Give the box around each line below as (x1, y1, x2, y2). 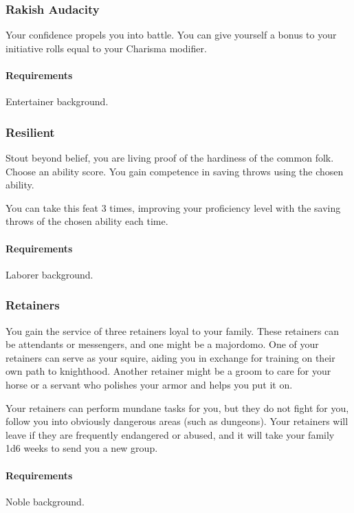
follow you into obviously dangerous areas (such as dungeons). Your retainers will (5, 414, 349, 428)
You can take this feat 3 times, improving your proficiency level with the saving (5, 200, 341, 215)
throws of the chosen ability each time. (5, 214, 168, 228)
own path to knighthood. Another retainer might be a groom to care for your (5, 364, 331, 378)
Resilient (5, 123, 55, 140)
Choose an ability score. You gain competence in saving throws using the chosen (5, 164, 344, 178)
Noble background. (5, 494, 85, 508)
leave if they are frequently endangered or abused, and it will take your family (5, 427, 335, 441)
